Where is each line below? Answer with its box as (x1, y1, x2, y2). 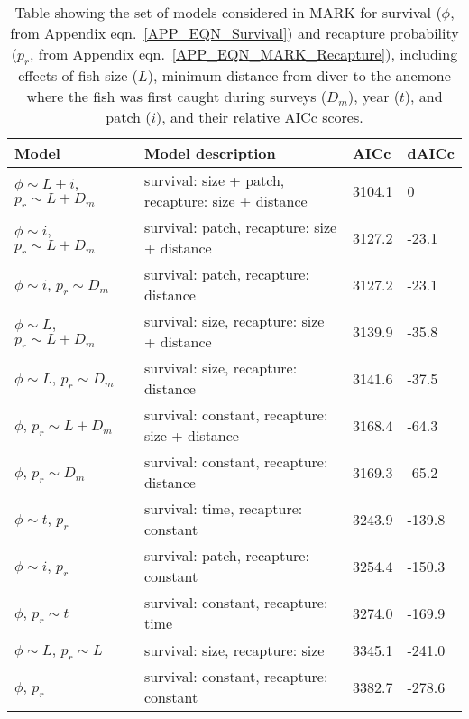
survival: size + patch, (143, 170, 285, 191)
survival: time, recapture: (143, 498, 303, 520)
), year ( (348, 86, 400, 107)
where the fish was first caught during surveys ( (26, 86, 327, 107)
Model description (143, 143, 276, 164)
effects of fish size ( (18, 65, 138, 87)
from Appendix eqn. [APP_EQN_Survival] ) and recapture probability (10, 23, 459, 43)
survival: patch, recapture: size (143, 217, 337, 238)
